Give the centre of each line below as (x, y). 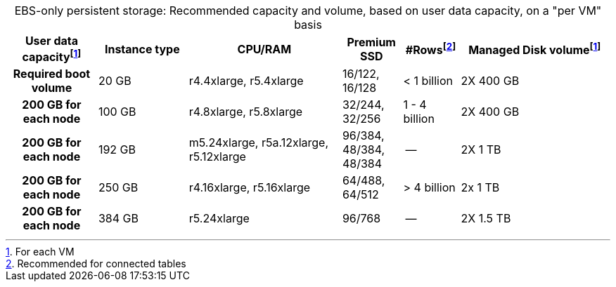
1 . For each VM (40, 252)
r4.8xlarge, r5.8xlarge (246, 112)
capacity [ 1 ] (52, 56)
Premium (371, 42)
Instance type (142, 49)
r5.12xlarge (217, 157)
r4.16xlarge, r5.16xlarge (250, 188)
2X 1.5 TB (486, 219)
